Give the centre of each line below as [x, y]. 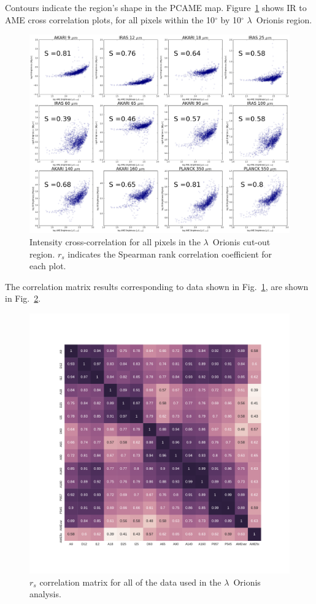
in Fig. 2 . [23, 298]
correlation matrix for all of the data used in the [130, 582]
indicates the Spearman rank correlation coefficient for [170, 254]
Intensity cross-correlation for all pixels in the [115, 241]
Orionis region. [284, 19]
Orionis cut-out [241, 241]
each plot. [48, 266]
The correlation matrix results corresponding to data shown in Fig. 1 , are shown [157, 286]
